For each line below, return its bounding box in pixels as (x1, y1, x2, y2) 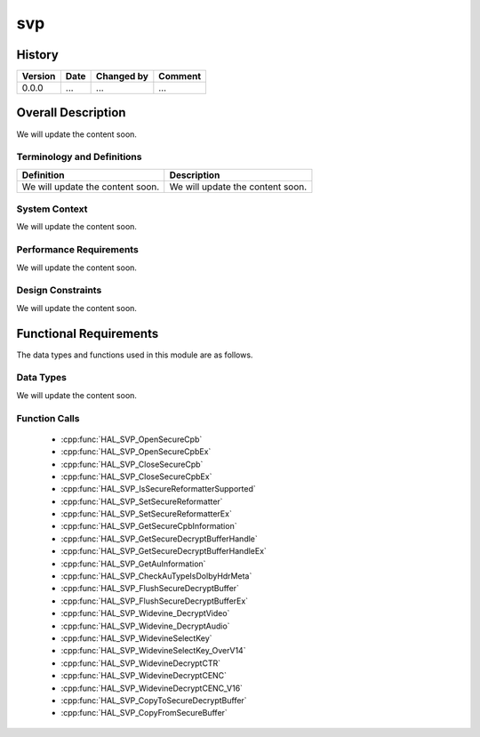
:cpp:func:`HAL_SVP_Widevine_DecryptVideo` (60, 608, 230, 619)
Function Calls (16, 412, 80, 424)
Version (21, 70, 56, 83)
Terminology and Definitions (16, 151, 142, 164)
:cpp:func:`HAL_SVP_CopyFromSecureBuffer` (60, 708, 228, 718)
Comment (158, 70, 202, 83)
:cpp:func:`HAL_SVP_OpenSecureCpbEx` (60, 446, 212, 457)
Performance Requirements (16, 244, 140, 256)
